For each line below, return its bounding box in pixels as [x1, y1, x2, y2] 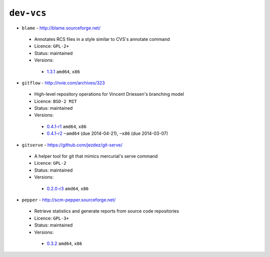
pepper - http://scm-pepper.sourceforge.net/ [21, 197, 116, 203]
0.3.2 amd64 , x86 [46, 240, 82, 247]
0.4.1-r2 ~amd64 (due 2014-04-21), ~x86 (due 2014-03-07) [46, 130, 168, 137]
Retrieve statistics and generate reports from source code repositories [34, 208, 179, 214]
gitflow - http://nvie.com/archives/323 [21, 80, 105, 86]
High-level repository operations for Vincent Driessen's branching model [34, 91, 184, 97]
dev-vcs [9, 7, 47, 18]
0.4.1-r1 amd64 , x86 [46, 123, 87, 129]
